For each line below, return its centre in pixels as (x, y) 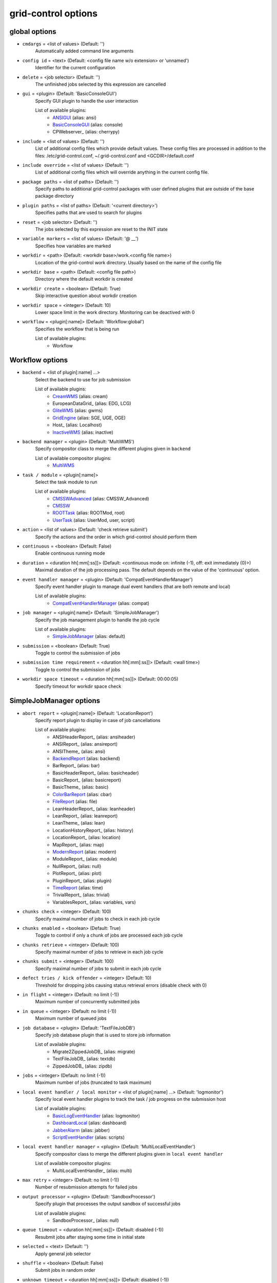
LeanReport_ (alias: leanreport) (85, 816)
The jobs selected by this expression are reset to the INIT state (101, 229)
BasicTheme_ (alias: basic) (81, 787)
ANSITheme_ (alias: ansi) (79, 751)
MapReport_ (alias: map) (78, 845)
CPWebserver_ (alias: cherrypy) (86, 132)
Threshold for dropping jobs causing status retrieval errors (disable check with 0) (121, 985)
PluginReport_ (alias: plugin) (82, 881)
